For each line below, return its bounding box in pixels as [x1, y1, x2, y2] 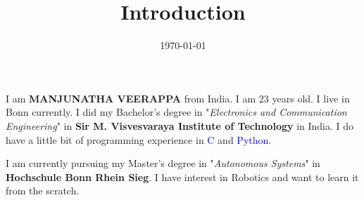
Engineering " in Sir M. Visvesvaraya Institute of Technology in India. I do [6, 118, 354, 133]
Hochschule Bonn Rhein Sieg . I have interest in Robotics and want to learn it [6, 169, 359, 184]
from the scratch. [6, 183, 80, 198]
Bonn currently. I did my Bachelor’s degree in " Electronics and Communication [6, 105, 347, 119]
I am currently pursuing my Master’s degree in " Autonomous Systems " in [6, 156, 320, 171]
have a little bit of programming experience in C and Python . [6, 132, 272, 147]
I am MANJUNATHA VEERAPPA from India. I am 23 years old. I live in [6, 91, 350, 105]
